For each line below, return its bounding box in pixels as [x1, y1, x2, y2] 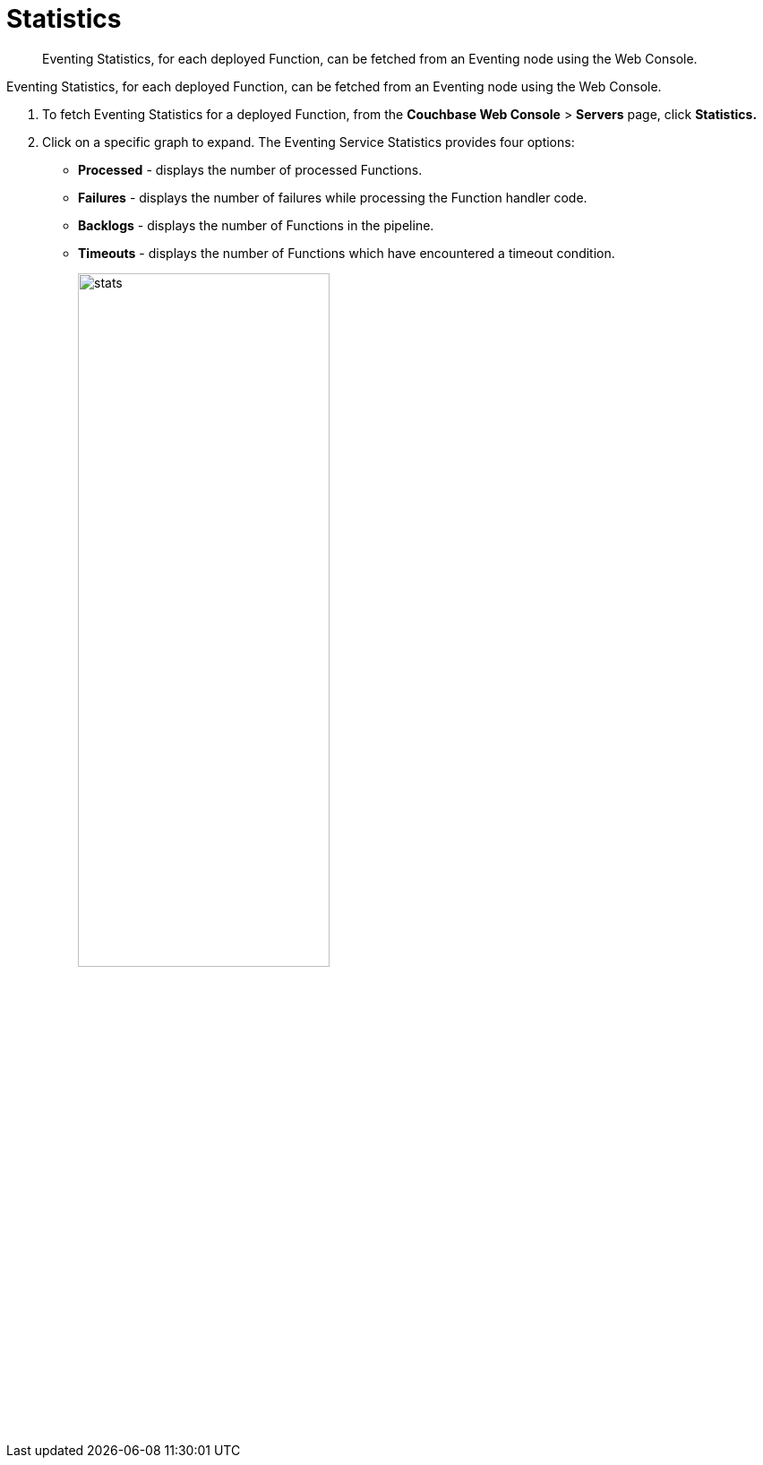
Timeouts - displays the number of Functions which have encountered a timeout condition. [78, 245, 615, 261]
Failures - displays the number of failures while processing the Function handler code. [78, 189, 587, 205]
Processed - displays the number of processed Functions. [78, 161, 423, 177]
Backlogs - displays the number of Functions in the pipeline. [78, 217, 434, 233]
